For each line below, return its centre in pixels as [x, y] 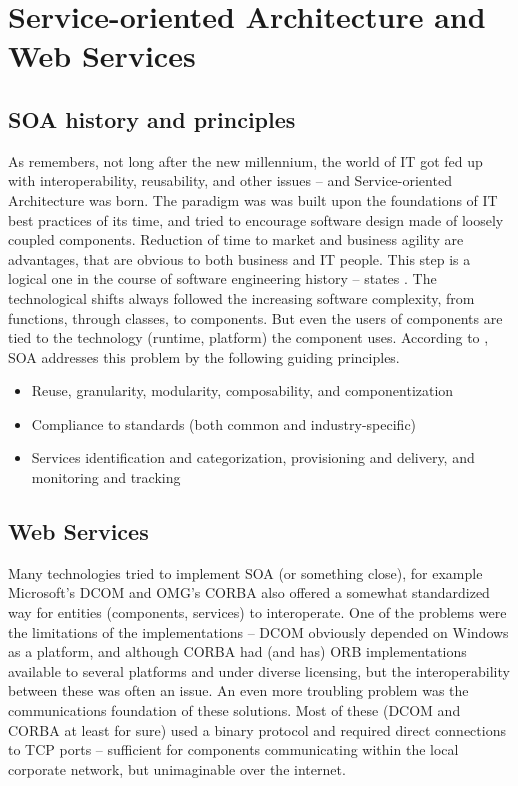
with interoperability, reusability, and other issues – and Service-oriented [230, 180]
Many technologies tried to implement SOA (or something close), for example [245, 572]
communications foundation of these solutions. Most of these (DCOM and [234, 710]
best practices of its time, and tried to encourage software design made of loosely [256, 219]
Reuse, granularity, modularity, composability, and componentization [242, 390]
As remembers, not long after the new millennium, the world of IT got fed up [245, 160]
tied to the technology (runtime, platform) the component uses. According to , [248, 337]
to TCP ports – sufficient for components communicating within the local [233, 749]
